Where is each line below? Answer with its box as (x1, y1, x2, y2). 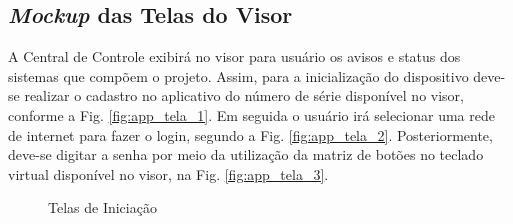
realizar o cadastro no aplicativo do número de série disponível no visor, (24, 85, 464, 106)
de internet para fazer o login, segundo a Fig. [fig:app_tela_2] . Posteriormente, (8, 124, 493, 145)
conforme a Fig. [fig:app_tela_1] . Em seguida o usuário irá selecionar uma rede (8, 104, 495, 125)
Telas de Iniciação (48, 197, 157, 218)
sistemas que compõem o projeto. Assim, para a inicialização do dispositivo (8, 65, 469, 86)
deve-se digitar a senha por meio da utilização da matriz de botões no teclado (8, 144, 484, 165)
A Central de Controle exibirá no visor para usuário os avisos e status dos (8, 46, 461, 67)
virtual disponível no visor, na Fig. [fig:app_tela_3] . (8, 163, 329, 184)
